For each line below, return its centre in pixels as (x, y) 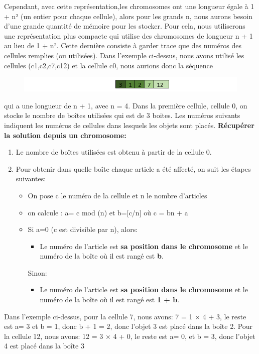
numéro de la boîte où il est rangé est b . (102, 256)
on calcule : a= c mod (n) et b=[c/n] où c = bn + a (108, 212)
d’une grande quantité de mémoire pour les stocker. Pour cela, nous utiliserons (125, 26)
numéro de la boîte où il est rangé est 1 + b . (110, 300)
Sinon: (37, 272)
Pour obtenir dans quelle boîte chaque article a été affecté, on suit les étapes (133, 168)
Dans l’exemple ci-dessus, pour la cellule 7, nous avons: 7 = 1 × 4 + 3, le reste (125, 316)
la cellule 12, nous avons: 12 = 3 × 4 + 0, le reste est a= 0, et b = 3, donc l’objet (130, 336)
